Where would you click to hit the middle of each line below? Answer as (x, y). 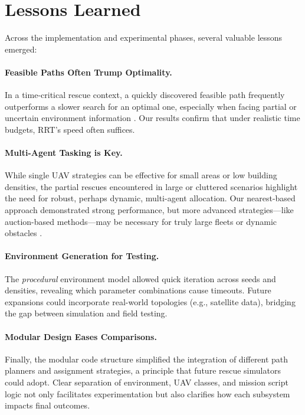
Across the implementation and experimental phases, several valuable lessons (144, 37)
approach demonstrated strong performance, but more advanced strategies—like (149, 210)
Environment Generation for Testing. (82, 256)
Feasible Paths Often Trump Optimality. (88, 72)
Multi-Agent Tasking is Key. (64, 153)
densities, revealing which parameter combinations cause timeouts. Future (138, 290)
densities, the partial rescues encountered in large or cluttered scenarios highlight (151, 186)
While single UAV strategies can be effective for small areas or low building (141, 175)
